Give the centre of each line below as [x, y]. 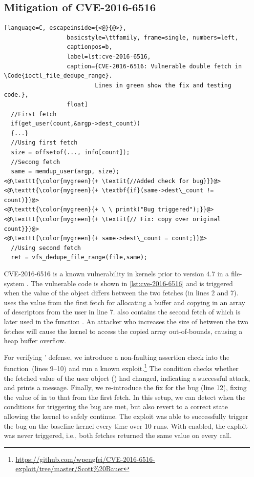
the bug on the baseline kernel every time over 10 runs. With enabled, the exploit [126, 425]
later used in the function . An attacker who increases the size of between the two [126, 321]
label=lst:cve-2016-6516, [109, 56]
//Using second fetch [46, 248]
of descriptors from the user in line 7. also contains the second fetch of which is [122, 312]
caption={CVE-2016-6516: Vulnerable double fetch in [154, 66]
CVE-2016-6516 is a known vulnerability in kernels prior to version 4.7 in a [116, 274]
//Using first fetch [44, 143]
